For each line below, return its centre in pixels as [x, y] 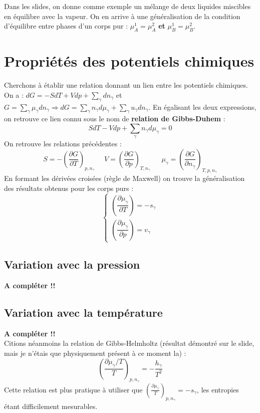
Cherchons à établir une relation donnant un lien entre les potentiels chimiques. [126, 85]
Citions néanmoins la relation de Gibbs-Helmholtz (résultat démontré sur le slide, [129, 343]
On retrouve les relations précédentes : [63, 144]
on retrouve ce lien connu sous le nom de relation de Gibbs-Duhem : [115, 119]
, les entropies [218, 389]
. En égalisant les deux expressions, [202, 107]
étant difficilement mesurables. [51, 406]
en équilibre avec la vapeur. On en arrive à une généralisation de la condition [122, 16]
